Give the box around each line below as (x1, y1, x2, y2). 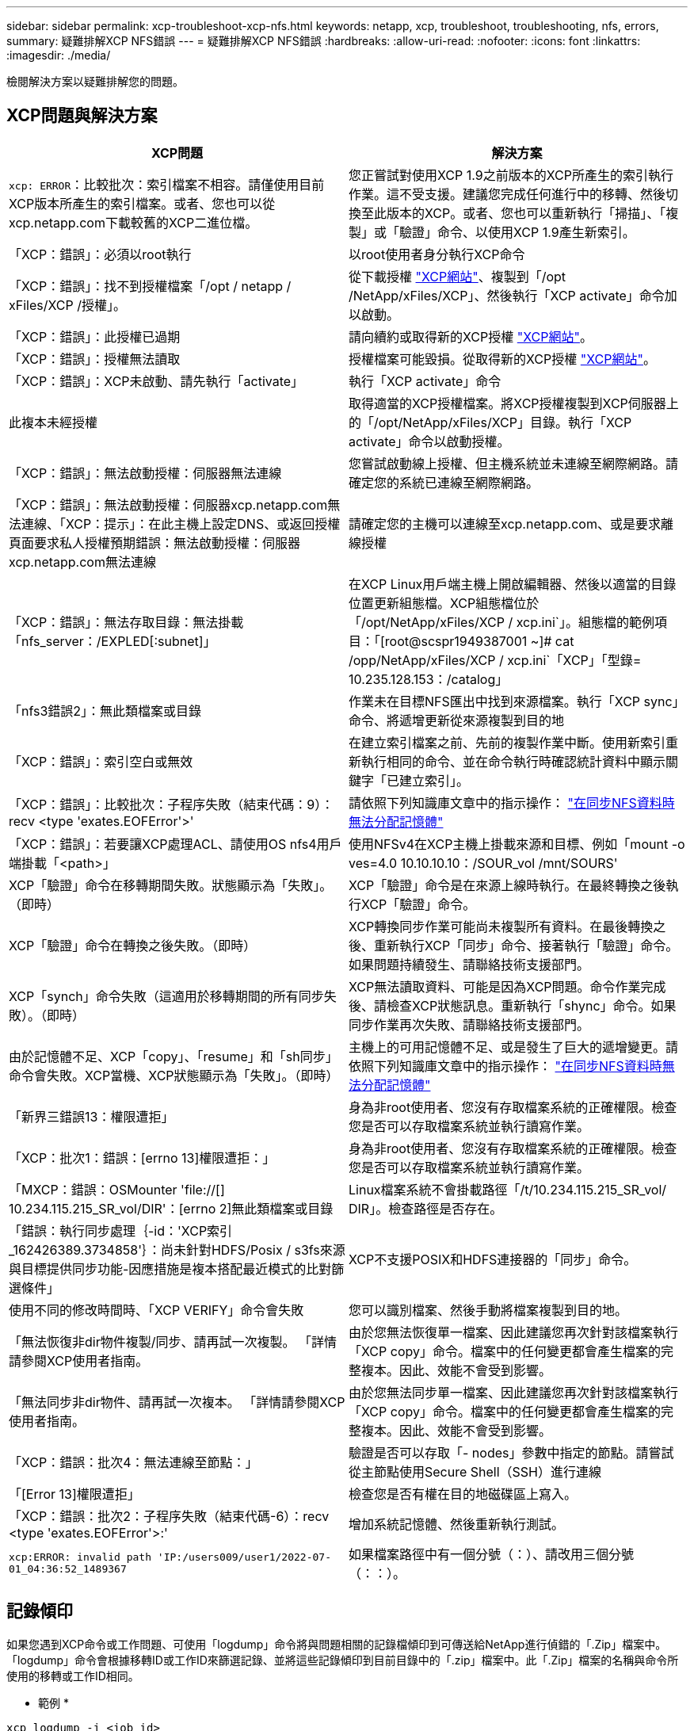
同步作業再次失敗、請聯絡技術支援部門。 (349, 1016, 590, 1033)
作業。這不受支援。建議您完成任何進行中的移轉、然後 (349, 185, 666, 202)
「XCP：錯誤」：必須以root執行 (9, 246, 192, 262)
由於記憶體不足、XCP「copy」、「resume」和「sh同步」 (9, 1048, 338, 1064)
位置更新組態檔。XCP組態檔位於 (349, 594, 540, 611)
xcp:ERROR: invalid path (9, 1550, 152, 1563)
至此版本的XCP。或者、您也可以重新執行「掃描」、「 (361, 204, 666, 221)
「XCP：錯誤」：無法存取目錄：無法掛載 (9, 613, 244, 630)
